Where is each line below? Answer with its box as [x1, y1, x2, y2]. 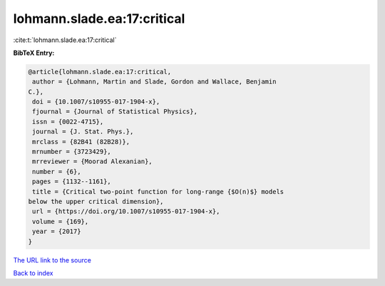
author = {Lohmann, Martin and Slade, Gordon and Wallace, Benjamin [32, 78, 277, 86]
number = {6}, [32, 168, 81, 175]
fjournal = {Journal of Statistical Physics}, [32, 108, 197, 116]
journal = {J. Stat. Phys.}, [32, 128, 134, 136]
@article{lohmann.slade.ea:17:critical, [28, 68, 171, 76]
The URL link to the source [13, 255, 92, 264]
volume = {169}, [32, 218, 89, 225]
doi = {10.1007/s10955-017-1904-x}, [32, 98, 160, 106]
